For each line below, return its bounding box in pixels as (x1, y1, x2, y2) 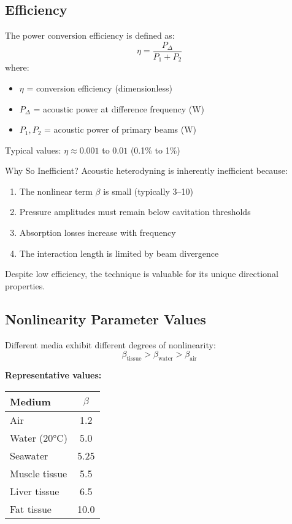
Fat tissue (10, 501, 52, 516)
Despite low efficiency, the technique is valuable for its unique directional (5, 267, 279, 280)
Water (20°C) (10, 430, 68, 445)
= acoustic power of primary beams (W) (44, 123, 197, 136)
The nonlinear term (19, 184, 93, 197)
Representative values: (5, 369, 102, 381)
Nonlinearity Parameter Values (5, 309, 206, 328)
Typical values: (5, 143, 61, 156)
